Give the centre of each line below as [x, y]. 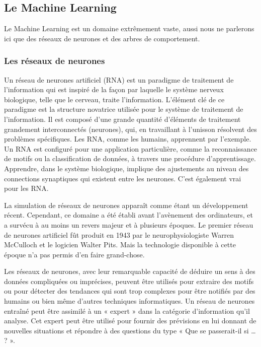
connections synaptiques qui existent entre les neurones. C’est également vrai [123, 178]
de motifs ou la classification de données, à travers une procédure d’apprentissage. [130, 158]
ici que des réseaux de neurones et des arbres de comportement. [102, 38]
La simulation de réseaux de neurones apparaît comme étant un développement [126, 205]
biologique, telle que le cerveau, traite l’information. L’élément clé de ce [114, 99]
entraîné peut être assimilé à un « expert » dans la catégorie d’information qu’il [127, 310]
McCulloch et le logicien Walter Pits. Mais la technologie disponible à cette [120, 245]
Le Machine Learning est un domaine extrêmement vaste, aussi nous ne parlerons [129, 28]
